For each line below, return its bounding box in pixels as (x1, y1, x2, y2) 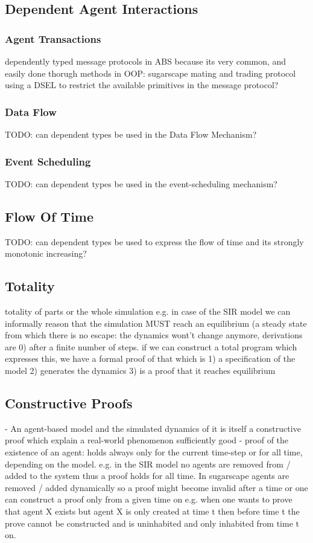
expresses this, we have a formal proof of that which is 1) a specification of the (5, 352, 296, 365)
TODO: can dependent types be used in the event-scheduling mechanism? (5, 177, 277, 190)
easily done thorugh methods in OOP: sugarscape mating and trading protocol (5, 66, 296, 79)
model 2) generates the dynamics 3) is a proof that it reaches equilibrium (5, 364, 276, 376)
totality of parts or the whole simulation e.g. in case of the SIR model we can (5, 305, 291, 317)
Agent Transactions (5, 31, 101, 46)
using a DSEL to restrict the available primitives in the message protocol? (5, 79, 279, 91)
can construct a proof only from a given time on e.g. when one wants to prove (5, 493, 292, 506)
